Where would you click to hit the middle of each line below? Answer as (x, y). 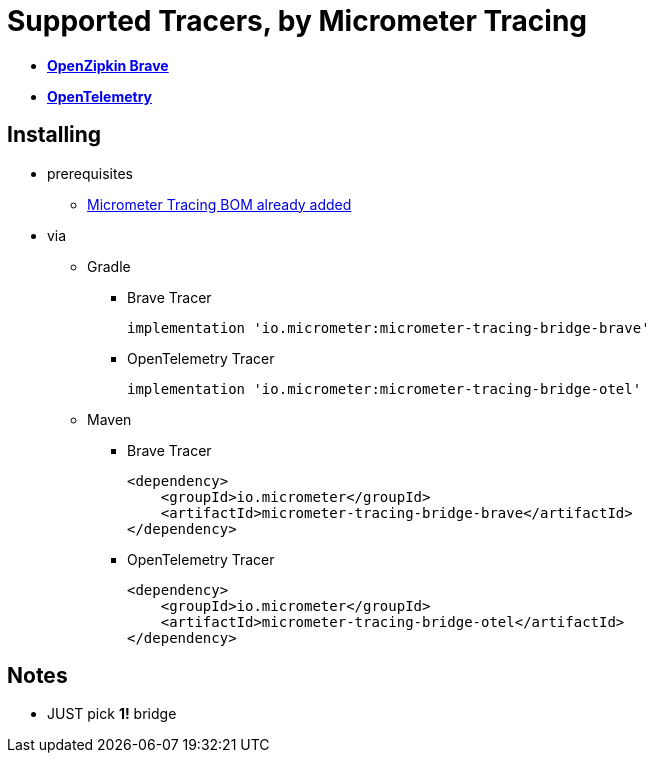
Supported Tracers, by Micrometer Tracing (297, 21)
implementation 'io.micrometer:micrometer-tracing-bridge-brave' (388, 327)
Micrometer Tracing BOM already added (219, 204)
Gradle (109, 266)
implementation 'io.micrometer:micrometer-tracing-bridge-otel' (384, 388)
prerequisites (90, 173)
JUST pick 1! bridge (112, 714)
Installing (54, 135)
